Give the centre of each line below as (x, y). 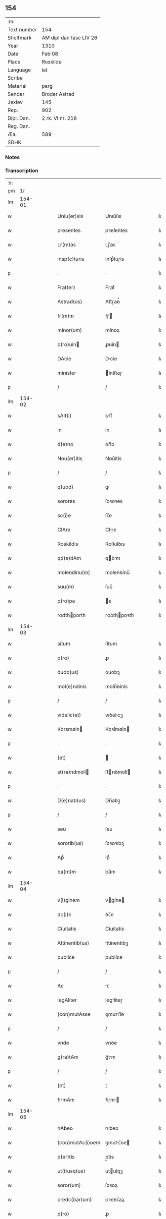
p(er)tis (66, 1157)
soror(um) (69, 1185)
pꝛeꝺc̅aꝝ (115, 1200)
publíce (114, 957)
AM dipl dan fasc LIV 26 (70, 38)
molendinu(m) (74, 573)
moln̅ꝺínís (117, 687)
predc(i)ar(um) (75, 1200)
